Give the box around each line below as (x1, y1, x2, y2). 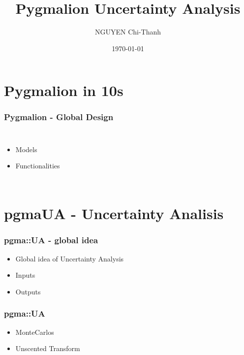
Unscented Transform (15, 343, 80, 354)
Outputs (15, 286, 41, 296)
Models (15, 144, 37, 154)
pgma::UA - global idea (4, 234, 98, 246)
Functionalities (15, 161, 60, 171)
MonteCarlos (15, 326, 54, 337)
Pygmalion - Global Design (4, 111, 114, 123)
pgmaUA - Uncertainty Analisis (4, 203, 224, 224)
